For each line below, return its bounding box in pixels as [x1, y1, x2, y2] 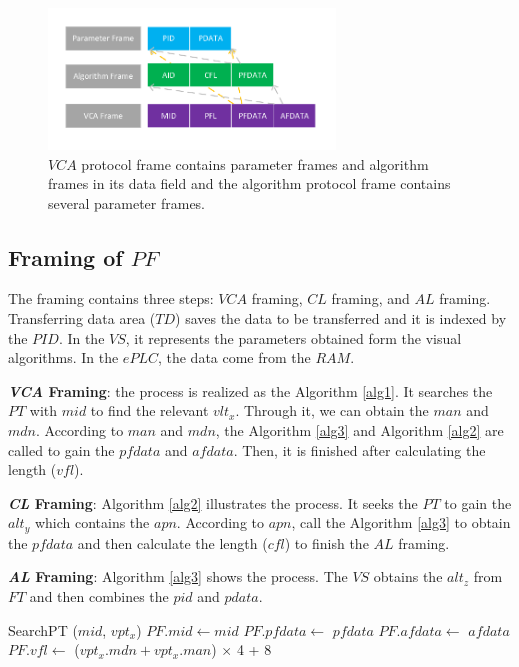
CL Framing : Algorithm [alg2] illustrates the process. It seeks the [8, 492, 418, 513]
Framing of [8, 241, 123, 272]
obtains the [373, 566, 443, 587]
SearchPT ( [8, 619, 78, 640]
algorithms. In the [8, 347, 119, 368]
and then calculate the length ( [77, 532, 268, 553]
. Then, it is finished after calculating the [233, 439, 486, 460]
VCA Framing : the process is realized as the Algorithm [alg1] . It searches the [8, 380, 493, 401]
